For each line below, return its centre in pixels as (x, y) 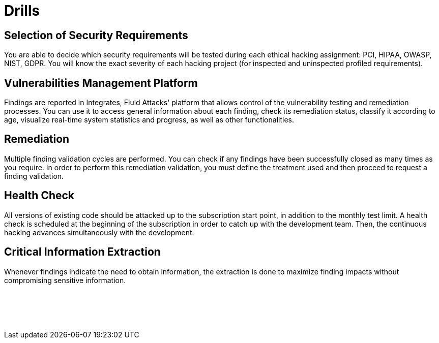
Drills (22, 11)
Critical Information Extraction (82, 252)
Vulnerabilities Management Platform (101, 83)
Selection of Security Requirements (96, 35)
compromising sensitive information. (65, 280)
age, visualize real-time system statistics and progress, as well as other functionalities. (149, 120)
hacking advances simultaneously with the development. (99, 232)
